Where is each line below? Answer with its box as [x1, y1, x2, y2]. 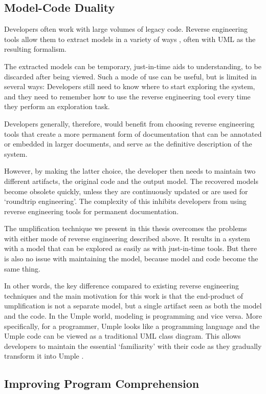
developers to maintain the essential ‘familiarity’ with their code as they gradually [4, 340, 262, 351]
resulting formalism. [4, 44, 66, 54]
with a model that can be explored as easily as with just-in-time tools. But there [4, 243, 257, 254]
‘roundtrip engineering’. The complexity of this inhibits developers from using [4, 196, 247, 206]
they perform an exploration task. [4, 101, 110, 112]
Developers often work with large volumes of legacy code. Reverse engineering [4, 24, 248, 34]
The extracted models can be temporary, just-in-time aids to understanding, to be [4, 60, 261, 71]
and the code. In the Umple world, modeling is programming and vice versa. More [4, 310, 262, 321]
